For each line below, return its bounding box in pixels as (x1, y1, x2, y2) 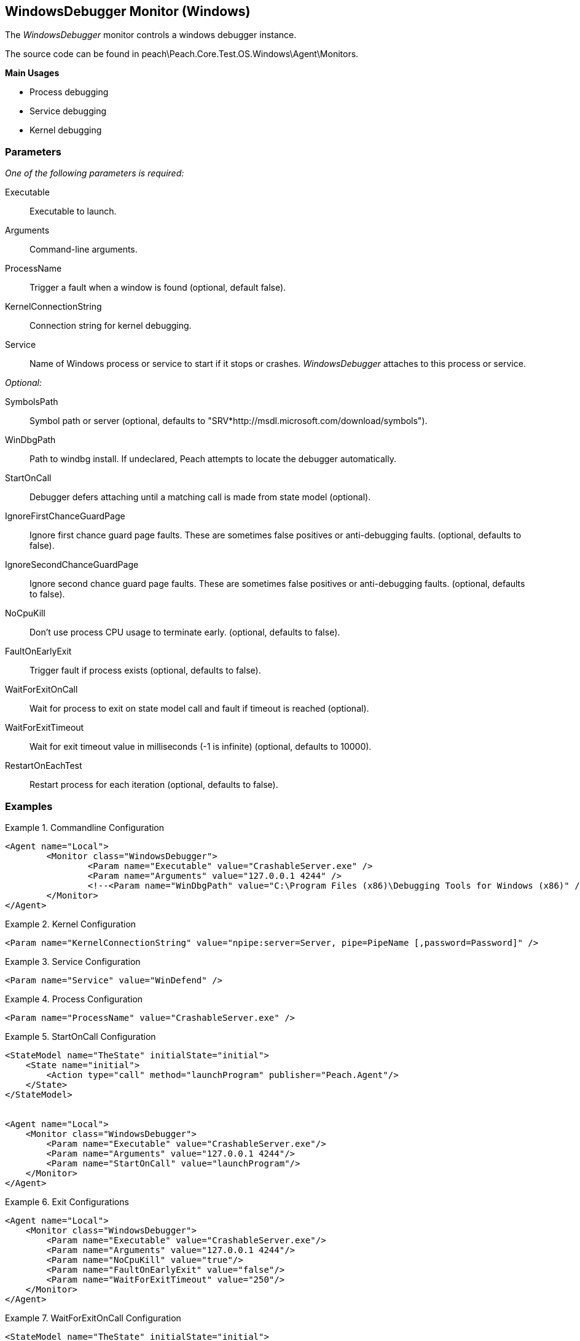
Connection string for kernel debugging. (29, 320, 192, 331)
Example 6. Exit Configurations (5, 1196, 129, 1207)
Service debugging (29, 106, 106, 117)
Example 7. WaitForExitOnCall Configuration (5, 1312, 181, 1323)
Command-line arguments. (29, 244, 138, 255)
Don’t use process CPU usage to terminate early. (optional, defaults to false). (29, 627, 340, 638)
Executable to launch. (29, 206, 117, 217)
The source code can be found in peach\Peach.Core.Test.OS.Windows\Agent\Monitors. (5, 49, 359, 60)
